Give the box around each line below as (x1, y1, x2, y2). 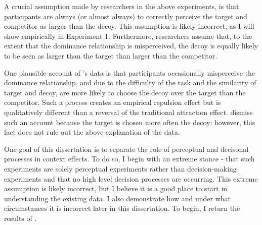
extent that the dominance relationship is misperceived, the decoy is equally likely (4, 40, 258, 51)
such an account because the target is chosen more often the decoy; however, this (4, 117, 255, 127)
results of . (4, 212, 37, 223)
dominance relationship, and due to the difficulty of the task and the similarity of (4, 77, 256, 88)
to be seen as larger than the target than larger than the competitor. (4, 50, 217, 61)
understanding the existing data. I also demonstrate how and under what (4, 193, 231, 203)
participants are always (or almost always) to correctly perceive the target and (4, 11, 247, 21)
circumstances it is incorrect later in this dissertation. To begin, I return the (4, 203, 240, 213)
